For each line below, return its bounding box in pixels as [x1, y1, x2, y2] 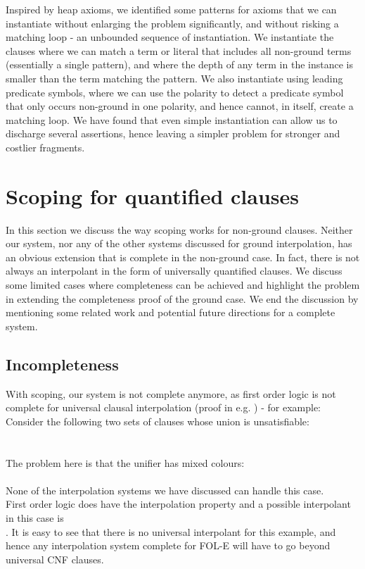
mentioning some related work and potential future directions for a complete [6, 305, 335, 320]
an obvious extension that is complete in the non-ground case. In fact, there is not [6, 249, 360, 264]
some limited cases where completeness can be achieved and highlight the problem [6, 277, 360, 292]
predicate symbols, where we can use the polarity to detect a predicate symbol [6, 85, 344, 99]
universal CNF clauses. [6, 551, 104, 566]
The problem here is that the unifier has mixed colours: [6, 455, 245, 470]
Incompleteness [6, 353, 119, 375]
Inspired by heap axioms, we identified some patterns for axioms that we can [6, 2, 337, 16]
